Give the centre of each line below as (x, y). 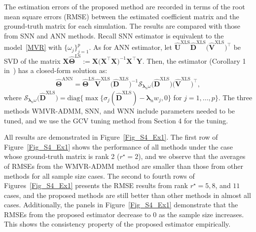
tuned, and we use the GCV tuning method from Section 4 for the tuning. (116, 120)
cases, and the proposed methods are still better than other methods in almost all (128, 195)
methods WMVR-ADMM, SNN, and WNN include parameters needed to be (120, 110)
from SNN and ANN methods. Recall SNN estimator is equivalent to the (114, 35)
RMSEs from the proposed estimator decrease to (77, 214)
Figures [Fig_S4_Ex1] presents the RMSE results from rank (96, 185)
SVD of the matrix (32, 60)
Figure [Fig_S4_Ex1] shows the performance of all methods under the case (118, 146)
